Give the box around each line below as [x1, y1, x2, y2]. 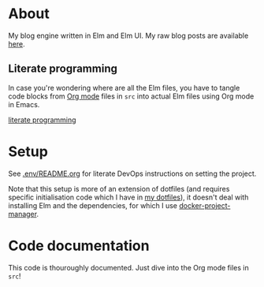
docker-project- [178, 200, 231, 210]
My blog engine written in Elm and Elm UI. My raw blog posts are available [8, 31, 249, 40]
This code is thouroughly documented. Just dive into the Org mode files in [8, 263, 250, 272]
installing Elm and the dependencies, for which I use [8, 200, 178, 210]
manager [8, 209, 37, 218]
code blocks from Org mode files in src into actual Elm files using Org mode [8, 91, 255, 101]
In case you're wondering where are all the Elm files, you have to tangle [8, 83, 240, 92]
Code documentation [8, 237, 150, 255]
